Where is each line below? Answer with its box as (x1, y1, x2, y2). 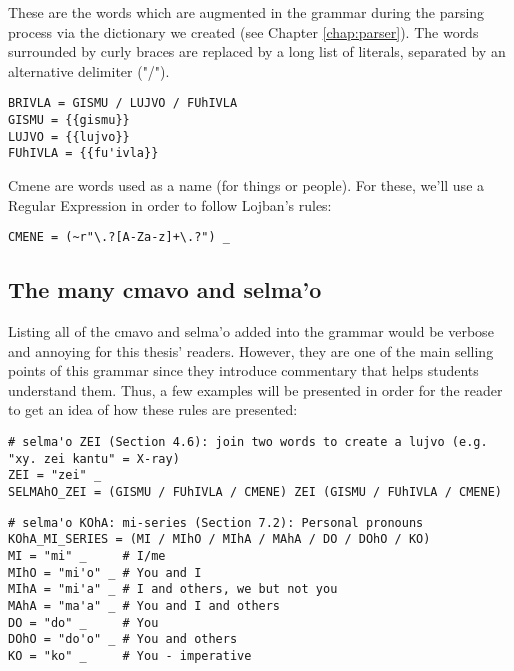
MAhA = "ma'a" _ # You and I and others (8, 598, 281, 613)
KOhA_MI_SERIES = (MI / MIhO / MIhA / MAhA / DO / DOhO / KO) (8, 532, 431, 547)
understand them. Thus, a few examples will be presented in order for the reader (8, 379, 503, 400)
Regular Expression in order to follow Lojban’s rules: (8, 194, 332, 215)
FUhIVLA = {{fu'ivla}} (8, 146, 159, 161)
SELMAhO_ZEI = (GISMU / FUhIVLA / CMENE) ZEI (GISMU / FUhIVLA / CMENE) (8, 484, 502, 499)
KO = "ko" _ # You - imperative (8, 648, 252, 663)
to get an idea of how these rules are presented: (8, 399, 298, 420)
